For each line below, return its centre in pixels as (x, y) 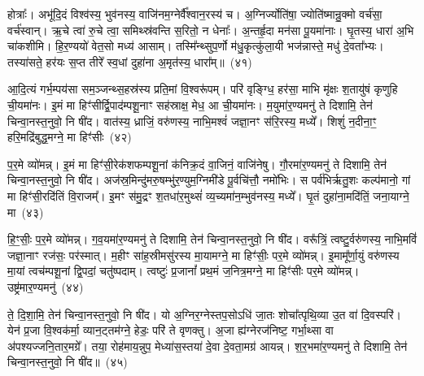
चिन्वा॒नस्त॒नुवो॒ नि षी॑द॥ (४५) (68, 362)
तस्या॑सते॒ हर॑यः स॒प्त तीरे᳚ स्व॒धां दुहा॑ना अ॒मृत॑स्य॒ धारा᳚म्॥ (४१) (130, 61)
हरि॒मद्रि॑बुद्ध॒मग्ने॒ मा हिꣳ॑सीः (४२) (70, 137)
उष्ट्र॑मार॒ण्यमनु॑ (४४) (46, 286)
